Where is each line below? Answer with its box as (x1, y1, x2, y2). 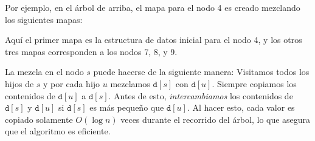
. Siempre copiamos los (212, 77, 297, 90)
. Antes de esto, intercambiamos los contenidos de (108, 89, 293, 102)
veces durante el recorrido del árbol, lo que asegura (120, 113, 311, 125)
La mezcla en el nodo (5, 65, 84, 78)
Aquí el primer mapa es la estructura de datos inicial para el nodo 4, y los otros (5, 33, 302, 46)
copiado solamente (5, 113, 73, 125)
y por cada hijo (43, 77, 100, 90)
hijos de (5, 77, 34, 90)
